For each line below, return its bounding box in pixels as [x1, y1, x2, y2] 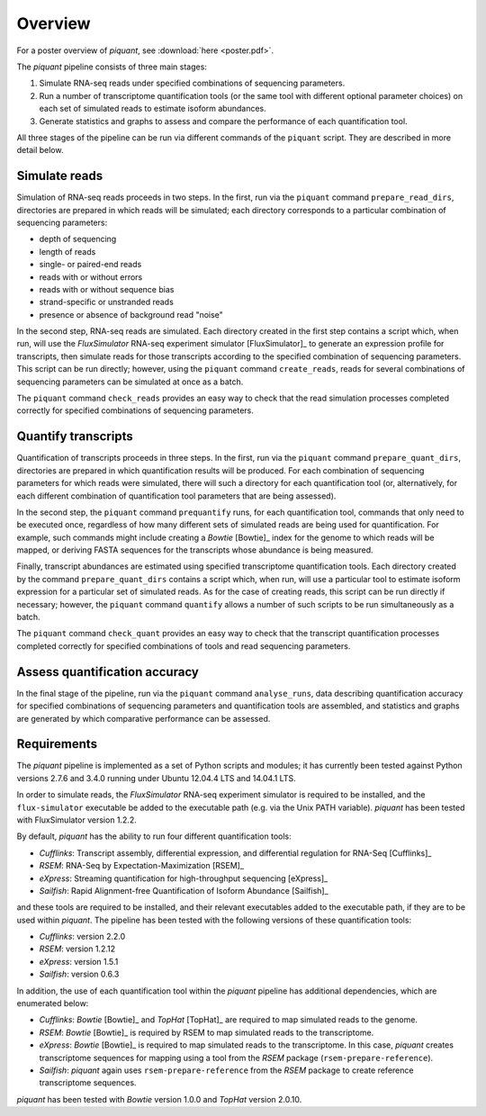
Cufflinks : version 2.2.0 [39, 931, 126, 942]
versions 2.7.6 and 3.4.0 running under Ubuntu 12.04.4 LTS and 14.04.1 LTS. [16, 772, 296, 783]
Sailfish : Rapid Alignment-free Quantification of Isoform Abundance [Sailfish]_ [39, 885, 328, 895]
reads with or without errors [39, 271, 143, 283]
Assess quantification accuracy [16, 664, 200, 679]
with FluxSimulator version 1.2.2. [16, 814, 137, 825]
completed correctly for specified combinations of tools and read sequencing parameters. [16, 640, 351, 652]
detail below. [16, 145, 64, 156]
